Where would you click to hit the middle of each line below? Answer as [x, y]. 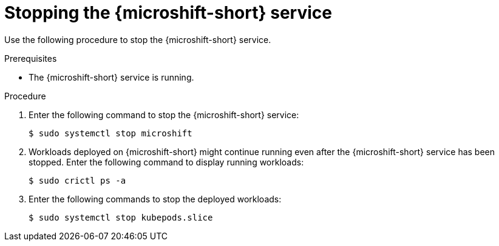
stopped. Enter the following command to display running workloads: [166, 162]
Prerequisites [31, 58]
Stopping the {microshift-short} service [168, 13]
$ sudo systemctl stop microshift [110, 133]
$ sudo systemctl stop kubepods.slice [121, 217]
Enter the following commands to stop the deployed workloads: [155, 199]
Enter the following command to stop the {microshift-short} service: [164, 115]
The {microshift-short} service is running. [111, 77]
